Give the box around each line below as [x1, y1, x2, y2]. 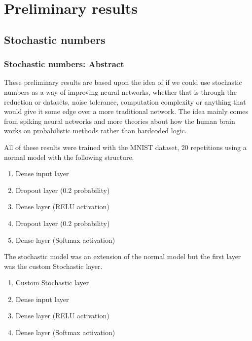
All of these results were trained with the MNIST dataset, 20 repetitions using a [4, 142, 247, 152]
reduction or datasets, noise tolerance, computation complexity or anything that [4, 96, 246, 107]
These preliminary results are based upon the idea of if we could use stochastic [4, 77, 242, 87]
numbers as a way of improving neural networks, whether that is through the [4, 86, 237, 97]
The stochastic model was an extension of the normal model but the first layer [4, 251, 241, 262]
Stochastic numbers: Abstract [4, 58, 124, 70]
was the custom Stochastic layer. [4, 261, 103, 271]
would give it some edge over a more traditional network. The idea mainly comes [4, 106, 248, 116]
